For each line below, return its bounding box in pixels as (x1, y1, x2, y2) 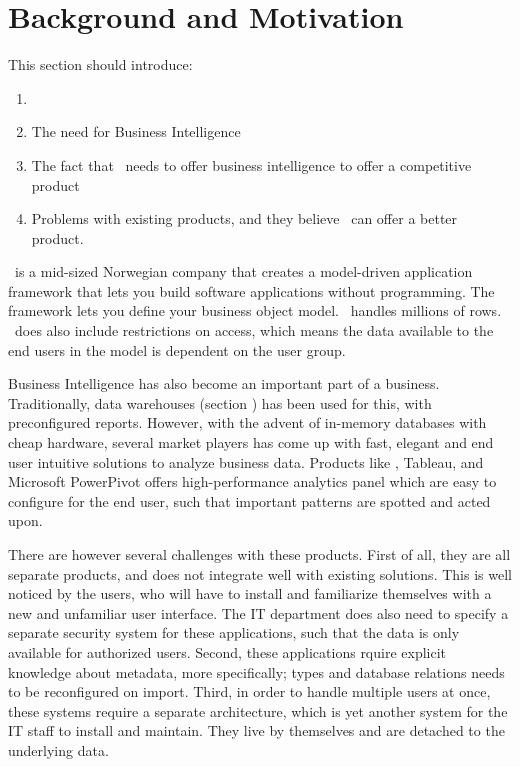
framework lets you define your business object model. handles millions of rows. (8, 300, 502, 321)
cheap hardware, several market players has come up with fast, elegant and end (8, 432, 494, 453)
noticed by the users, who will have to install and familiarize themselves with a (8, 583, 492, 604)
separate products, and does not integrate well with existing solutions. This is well (8, 563, 512, 584)
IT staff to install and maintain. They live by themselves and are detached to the (8, 720, 505, 741)
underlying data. (8, 739, 109, 760)
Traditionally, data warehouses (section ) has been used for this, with (8, 392, 432, 413)
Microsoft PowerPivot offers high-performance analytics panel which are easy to (8, 471, 497, 492)
